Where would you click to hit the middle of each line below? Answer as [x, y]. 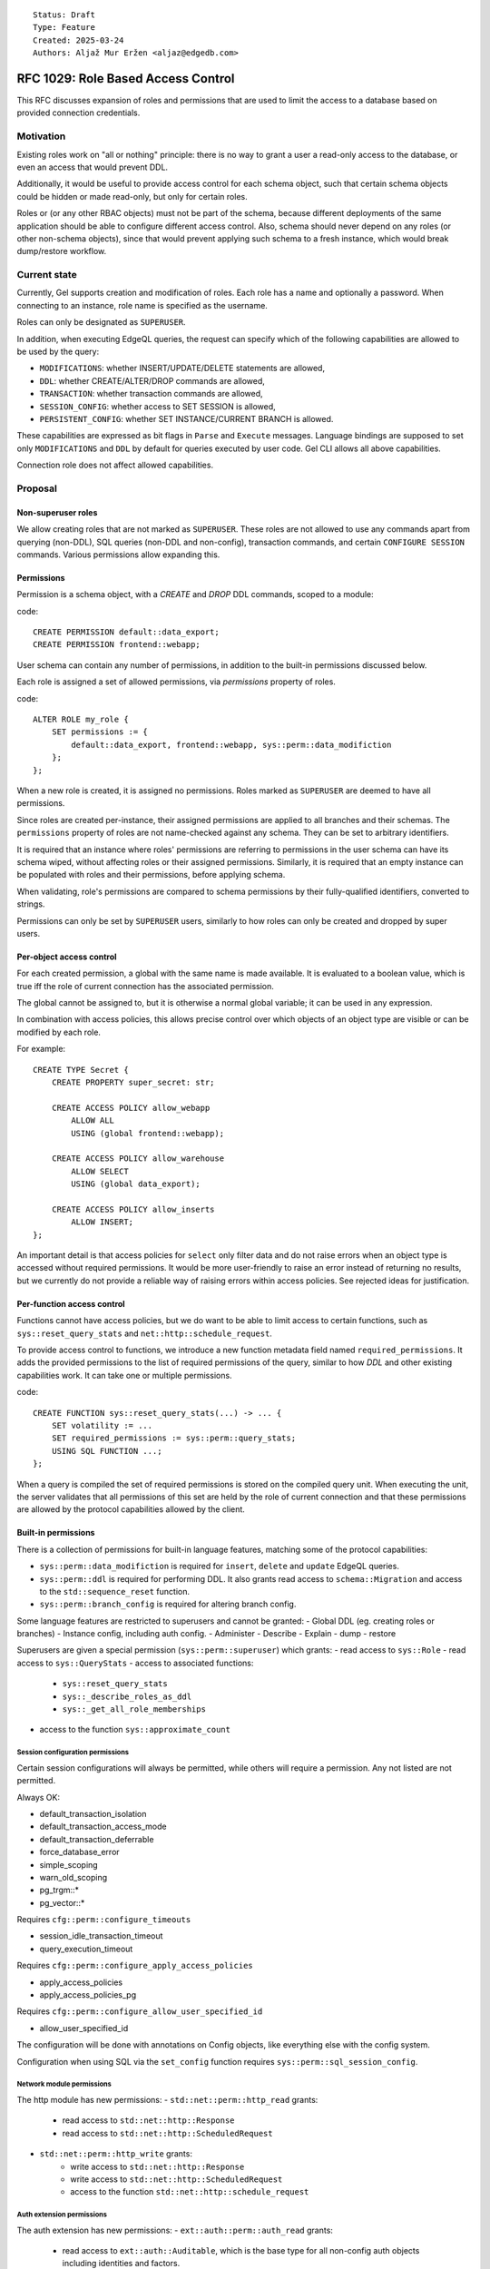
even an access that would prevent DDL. [92, 167]
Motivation [41, 136]
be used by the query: [58, 352]
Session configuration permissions [73, 1753]
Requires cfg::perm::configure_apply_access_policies [135, 1966]
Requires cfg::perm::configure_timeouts [104, 1920]
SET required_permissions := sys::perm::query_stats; [174, 1438]
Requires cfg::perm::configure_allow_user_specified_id [140, 2011]
